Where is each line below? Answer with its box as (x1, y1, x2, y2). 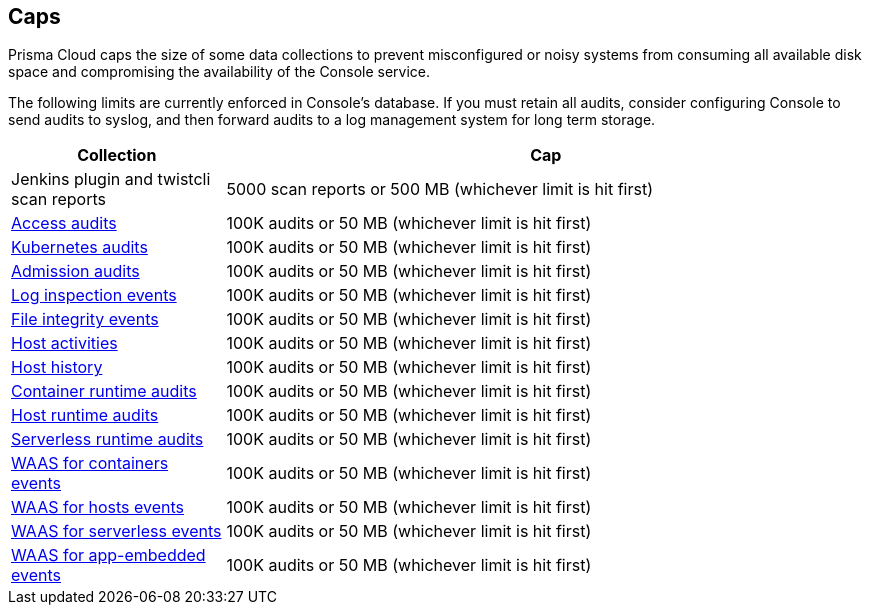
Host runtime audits (11, 405, 159, 426)
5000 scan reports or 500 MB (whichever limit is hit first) (226, 179, 653, 200)
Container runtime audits (11, 381, 197, 402)
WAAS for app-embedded (11, 545, 206, 566)
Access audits (11, 213, 117, 234)
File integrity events (11, 309, 159, 330)
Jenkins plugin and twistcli (11, 169, 211, 190)
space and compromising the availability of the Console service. (8, 63, 431, 81)
